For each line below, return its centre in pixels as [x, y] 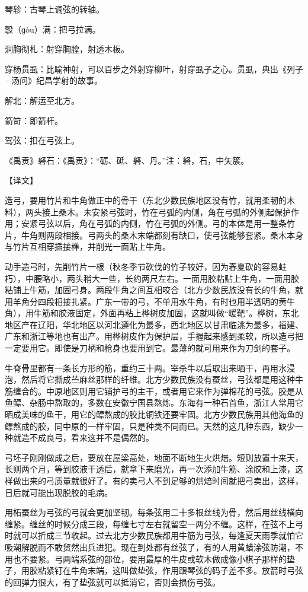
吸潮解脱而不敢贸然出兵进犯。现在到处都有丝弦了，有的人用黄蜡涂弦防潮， [150, 547]
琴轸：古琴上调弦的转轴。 [54, 9]
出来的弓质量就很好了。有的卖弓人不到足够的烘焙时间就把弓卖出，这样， [162, 480]
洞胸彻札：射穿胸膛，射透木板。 [67, 49]
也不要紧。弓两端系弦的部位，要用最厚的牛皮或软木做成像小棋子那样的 [150, 558]
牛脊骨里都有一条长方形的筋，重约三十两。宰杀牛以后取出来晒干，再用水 [146, 367]
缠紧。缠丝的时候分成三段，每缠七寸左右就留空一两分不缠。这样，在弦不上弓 [154, 523]
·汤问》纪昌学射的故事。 [54, 80]
